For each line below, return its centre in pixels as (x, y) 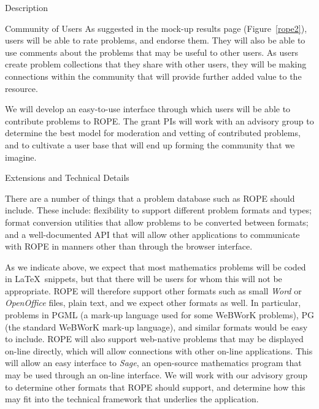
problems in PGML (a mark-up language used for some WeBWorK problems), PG (159, 315)
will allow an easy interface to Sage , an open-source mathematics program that (153, 363)
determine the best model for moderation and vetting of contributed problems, (153, 133)
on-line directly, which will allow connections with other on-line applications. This (159, 350)
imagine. (21, 157)
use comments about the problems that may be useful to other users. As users (152, 52)
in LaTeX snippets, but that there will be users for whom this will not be (144, 279)
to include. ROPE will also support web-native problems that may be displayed (154, 339)
